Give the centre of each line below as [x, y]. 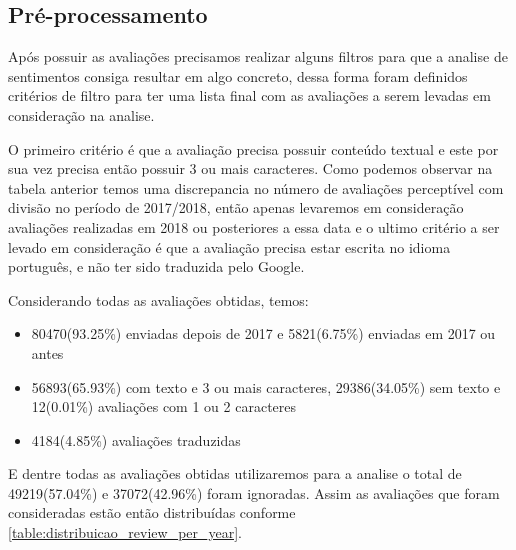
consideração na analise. [81, 114]
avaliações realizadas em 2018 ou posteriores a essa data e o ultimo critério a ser [254, 226]
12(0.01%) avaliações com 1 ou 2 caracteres [164, 406]
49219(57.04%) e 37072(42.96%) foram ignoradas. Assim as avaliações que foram [254, 492]
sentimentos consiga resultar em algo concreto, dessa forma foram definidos [238, 75]
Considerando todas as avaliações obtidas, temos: [158, 299]
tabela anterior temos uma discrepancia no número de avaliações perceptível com [256, 187]
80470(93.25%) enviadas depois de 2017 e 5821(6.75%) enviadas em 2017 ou [263, 333]
